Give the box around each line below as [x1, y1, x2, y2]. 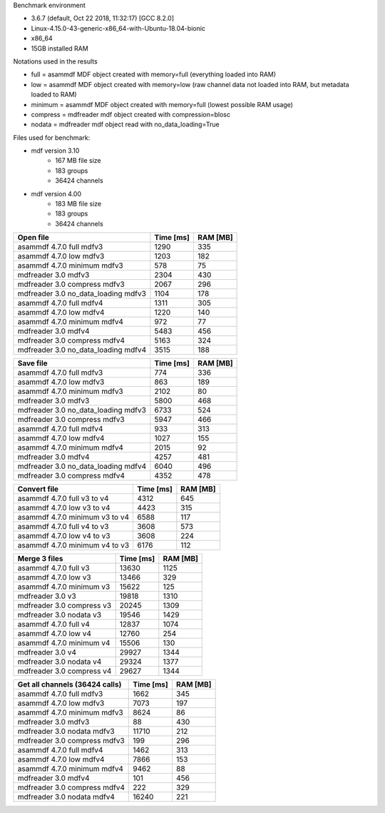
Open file [17, 233, 50, 243]
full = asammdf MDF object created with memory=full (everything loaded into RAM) [31, 70, 277, 79]
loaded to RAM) [31, 90, 78, 99]
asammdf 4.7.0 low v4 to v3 [17, 531, 111, 541]
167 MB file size [55, 156, 101, 165]
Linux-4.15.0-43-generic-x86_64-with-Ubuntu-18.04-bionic [31, 24, 206, 32]
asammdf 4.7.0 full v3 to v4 [17, 493, 109, 503]
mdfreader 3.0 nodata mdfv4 [17, 792, 115, 802]
